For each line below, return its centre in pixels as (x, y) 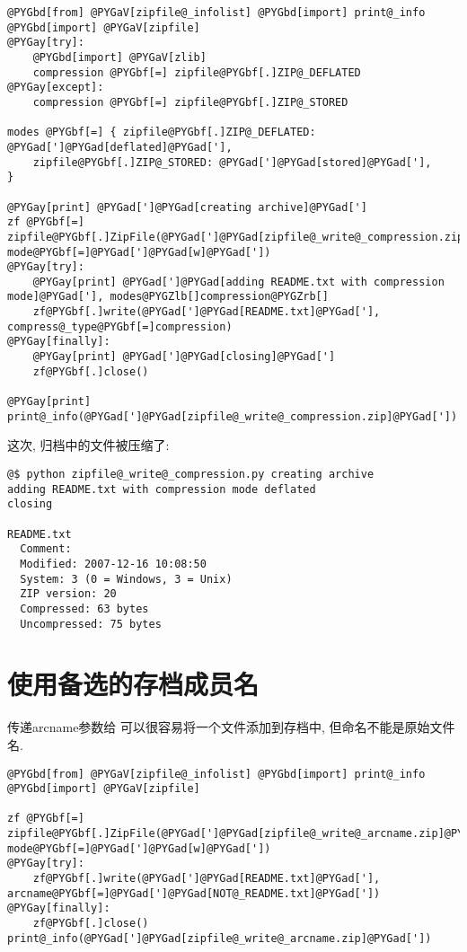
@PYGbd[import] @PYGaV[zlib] (119, 57)
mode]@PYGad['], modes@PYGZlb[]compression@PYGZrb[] (168, 297)
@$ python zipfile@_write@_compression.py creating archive (191, 474)
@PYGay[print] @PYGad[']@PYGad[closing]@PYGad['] (184, 357)
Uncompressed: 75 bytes (91, 624)
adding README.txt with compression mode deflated (162, 489)
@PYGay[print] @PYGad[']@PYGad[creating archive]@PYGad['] (187, 207)
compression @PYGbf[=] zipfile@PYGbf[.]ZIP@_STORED (190, 102)
